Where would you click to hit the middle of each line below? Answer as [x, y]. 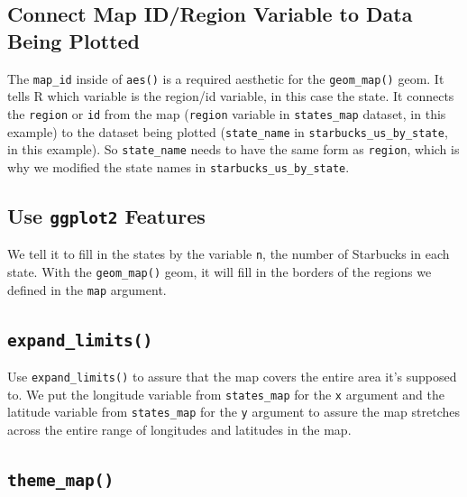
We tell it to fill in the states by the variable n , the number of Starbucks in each [229, 254]
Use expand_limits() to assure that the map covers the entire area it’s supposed [232, 376]
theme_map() [61, 480]
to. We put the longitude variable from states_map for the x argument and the [226, 394]
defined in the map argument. [87, 289]
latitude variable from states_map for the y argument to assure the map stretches [234, 412]
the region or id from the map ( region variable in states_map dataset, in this [227, 113]
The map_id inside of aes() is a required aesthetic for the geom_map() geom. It [226, 78]
